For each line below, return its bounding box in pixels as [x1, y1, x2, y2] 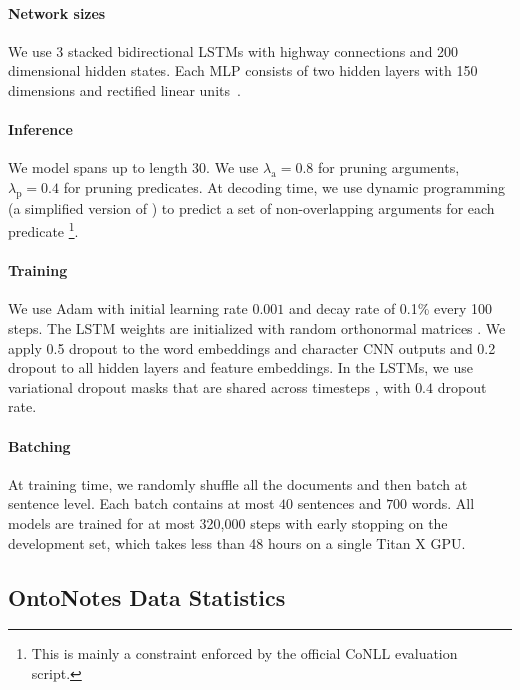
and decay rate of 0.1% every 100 [288, 298, 493, 319]
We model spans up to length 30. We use [8, 157, 259, 178]
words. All [411, 493, 475, 514]
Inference [8, 119, 73, 140]
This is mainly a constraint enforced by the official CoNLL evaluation [31, 643, 458, 664]
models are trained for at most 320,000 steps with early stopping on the [8, 512, 448, 533]
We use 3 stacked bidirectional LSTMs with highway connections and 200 [8, 40, 459, 61]
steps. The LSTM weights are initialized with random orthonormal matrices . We [8, 318, 506, 338]
